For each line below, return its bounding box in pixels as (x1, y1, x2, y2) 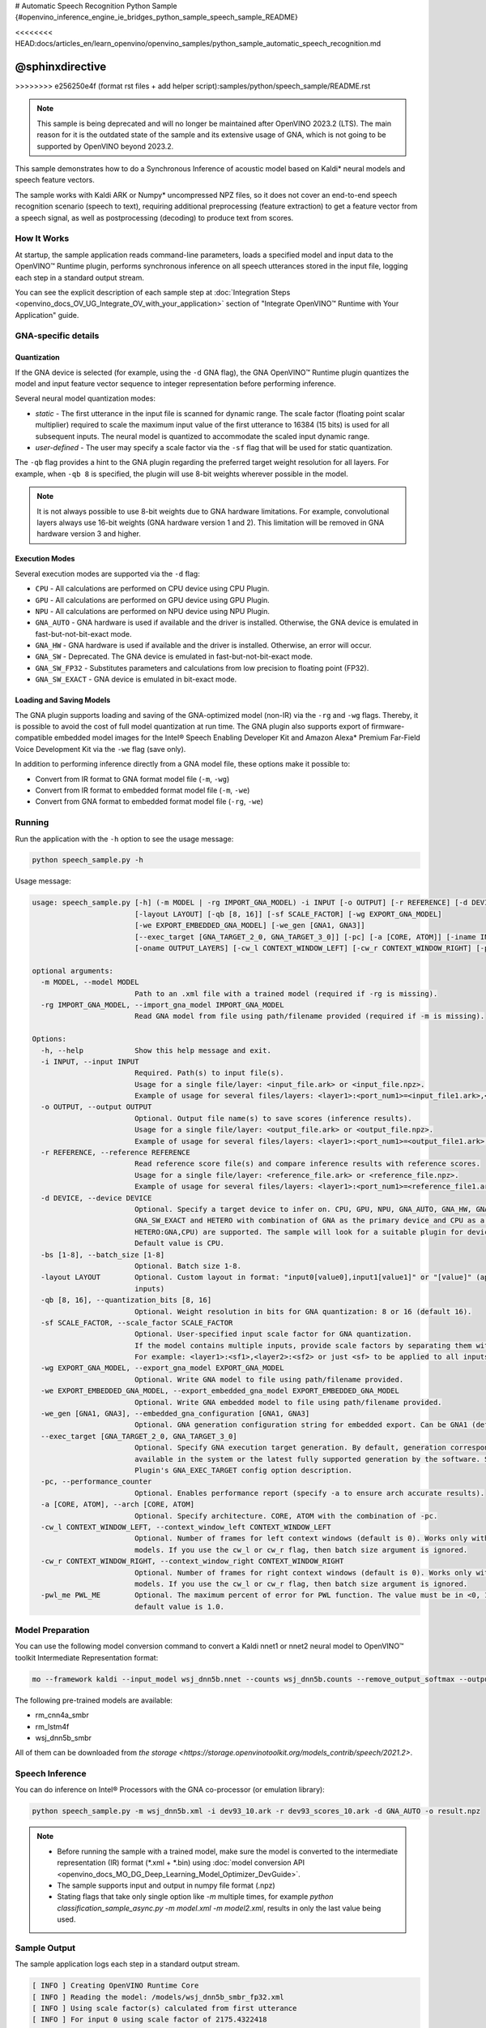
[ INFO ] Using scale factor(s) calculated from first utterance (32, 2004, 297, 2013)
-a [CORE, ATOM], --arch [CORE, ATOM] (40, 1500, 194, 1509)
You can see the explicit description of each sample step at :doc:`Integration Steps (15, 287, 291, 297)
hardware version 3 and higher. (36, 529, 141, 539)
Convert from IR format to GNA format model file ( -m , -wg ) (35, 774, 230, 784)
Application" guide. (15, 310, 79, 320)
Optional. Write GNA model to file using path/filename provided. (134, 1375, 404, 1384)
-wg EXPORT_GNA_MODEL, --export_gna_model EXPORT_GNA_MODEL (40, 1364, 284, 1373)
